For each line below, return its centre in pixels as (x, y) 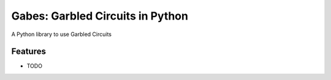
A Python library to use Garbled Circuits (61, 34)
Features (29, 52)
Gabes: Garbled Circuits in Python (100, 16)
